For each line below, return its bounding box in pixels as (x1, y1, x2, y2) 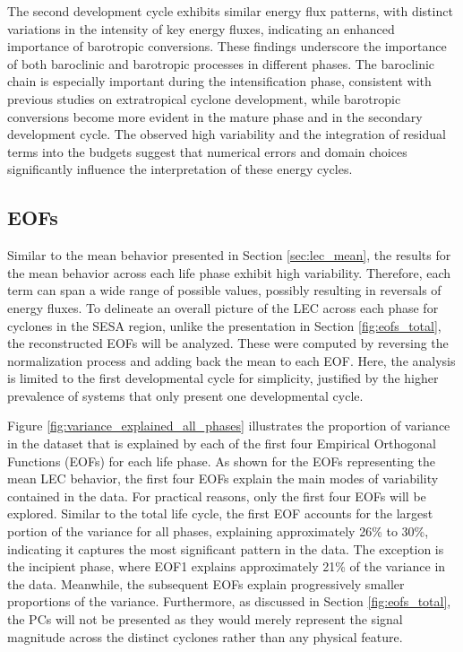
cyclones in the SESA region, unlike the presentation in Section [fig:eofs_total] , (7, 316, 442, 335)
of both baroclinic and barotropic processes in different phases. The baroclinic (7, 54, 435, 73)
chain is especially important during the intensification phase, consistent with (7, 72, 432, 91)
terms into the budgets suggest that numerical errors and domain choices (7, 142, 407, 161)
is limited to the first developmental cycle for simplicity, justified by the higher (7, 369, 439, 387)
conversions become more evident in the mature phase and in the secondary (7, 107, 423, 126)
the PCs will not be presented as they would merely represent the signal (7, 610, 403, 629)
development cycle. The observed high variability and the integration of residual (7, 125, 446, 143)
